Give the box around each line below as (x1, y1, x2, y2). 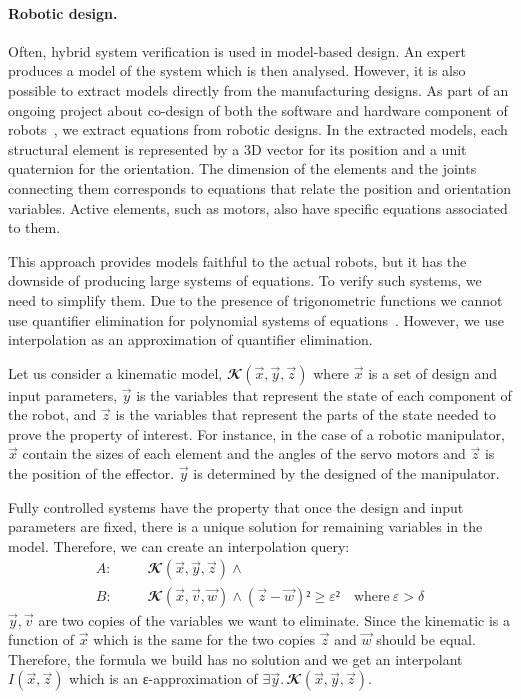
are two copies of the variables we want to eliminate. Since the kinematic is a (38, 609, 511, 630)
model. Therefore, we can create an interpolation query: (8, 535, 350, 556)
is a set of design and (368, 362, 498, 383)
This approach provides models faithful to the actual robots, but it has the (8, 250, 467, 271)
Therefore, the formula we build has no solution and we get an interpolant (8, 648, 463, 669)
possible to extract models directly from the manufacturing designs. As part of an (8, 79, 509, 100)
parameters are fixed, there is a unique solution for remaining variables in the (8, 516, 483, 537)
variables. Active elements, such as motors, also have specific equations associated (8, 197, 508, 218)
